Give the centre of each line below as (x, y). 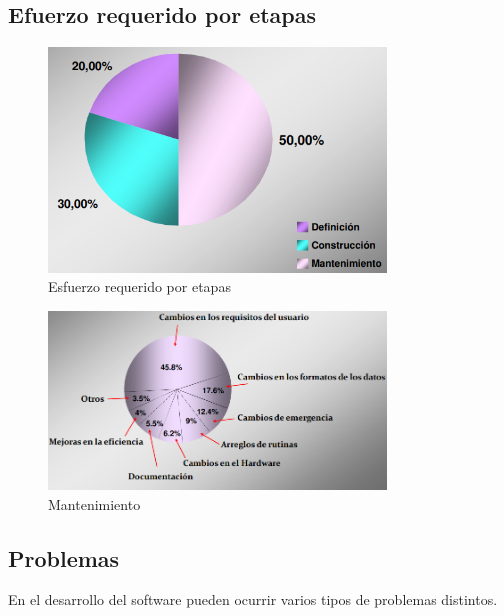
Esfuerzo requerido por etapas (139, 286)
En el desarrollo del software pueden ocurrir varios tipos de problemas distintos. (253, 599)
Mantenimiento (94, 503)
